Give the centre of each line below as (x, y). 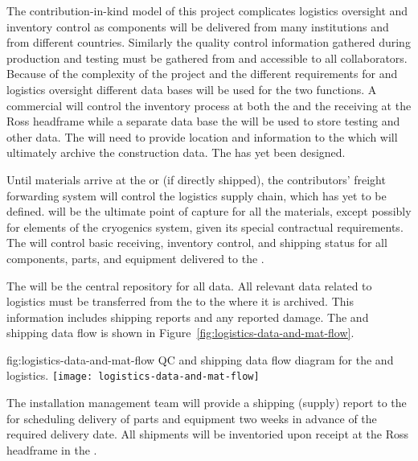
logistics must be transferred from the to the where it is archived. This (180, 301)
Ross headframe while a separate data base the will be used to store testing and (203, 121)
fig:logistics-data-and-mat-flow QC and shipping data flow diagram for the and (200, 359)
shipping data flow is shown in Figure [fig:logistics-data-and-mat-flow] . (180, 333)
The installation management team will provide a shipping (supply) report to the (207, 403)
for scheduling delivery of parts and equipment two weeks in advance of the (192, 418)
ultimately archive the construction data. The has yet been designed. (176, 152)
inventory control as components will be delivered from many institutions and (198, 26)
